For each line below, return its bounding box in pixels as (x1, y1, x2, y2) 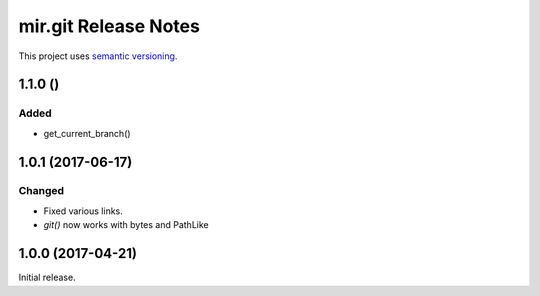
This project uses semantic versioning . (18, 50, 178, 62)
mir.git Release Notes (18, 15, 200, 37)
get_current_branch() (43, 127, 131, 139)
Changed (18, 184, 65, 198)
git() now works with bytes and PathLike (43, 219, 209, 231)
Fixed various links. (43, 205, 124, 217)
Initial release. (18, 271, 76, 284)
